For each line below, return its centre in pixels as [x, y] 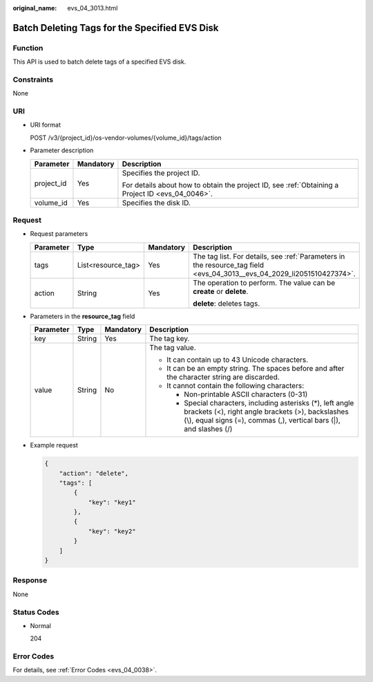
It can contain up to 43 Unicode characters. [238, 360]
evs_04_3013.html [93, 8]
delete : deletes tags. [227, 303]
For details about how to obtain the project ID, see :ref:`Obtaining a [230, 185]
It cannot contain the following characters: [236, 386]
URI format [46, 125]
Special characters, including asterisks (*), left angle [269, 403]
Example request [54, 445]
